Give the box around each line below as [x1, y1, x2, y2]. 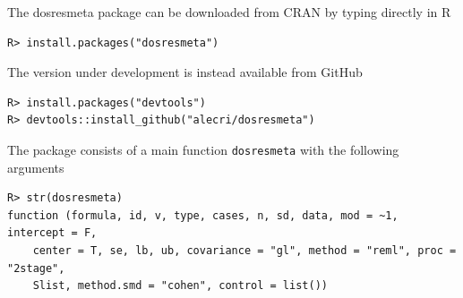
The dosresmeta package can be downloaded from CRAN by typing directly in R [7, 3, 451, 21]
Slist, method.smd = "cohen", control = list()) [32, 279, 328, 293]
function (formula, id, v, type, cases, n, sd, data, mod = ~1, [7, 209, 399, 222]
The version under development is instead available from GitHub [7, 63, 363, 81]
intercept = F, [7, 226, 98, 240]
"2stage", [7, 261, 65, 275]
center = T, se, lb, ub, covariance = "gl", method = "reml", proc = [32, 244, 457, 257]
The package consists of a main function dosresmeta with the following [7, 140, 399, 158]
